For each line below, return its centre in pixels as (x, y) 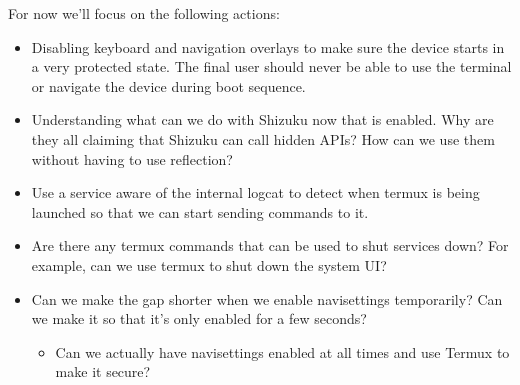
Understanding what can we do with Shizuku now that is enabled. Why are (262, 119)
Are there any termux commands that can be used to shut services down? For (270, 245)
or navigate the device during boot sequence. (168, 85)
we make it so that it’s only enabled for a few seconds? (199, 318)
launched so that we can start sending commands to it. (200, 211)
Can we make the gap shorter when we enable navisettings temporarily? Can (267, 298)
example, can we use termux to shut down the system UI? (209, 264)
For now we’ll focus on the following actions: (144, 13)
